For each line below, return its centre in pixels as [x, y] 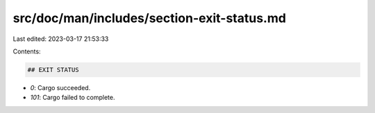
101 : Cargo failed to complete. [73, 98]
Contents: [27, 51]
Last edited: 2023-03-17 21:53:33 [61, 39]
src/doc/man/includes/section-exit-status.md [149, 18]
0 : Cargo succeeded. [60, 87]
